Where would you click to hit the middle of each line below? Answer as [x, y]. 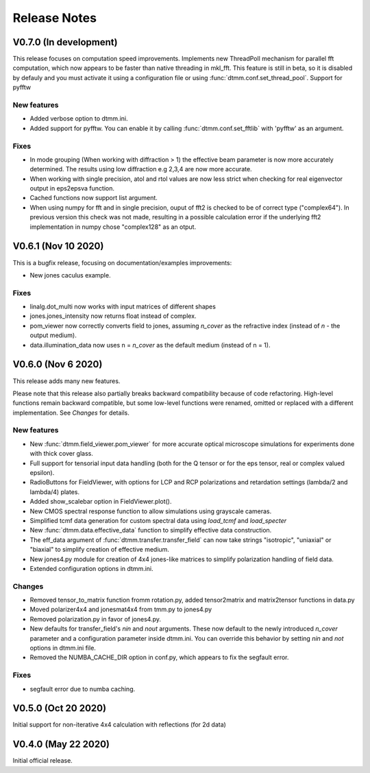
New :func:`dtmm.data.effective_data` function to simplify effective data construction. [151, 530]
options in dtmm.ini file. [63, 648]
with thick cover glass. [62, 454]
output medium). [53, 335]
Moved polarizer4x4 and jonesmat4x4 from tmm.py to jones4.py [121, 609]
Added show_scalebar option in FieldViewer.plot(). [101, 502]
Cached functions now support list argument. [94, 198]
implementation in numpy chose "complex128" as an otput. [113, 227]
